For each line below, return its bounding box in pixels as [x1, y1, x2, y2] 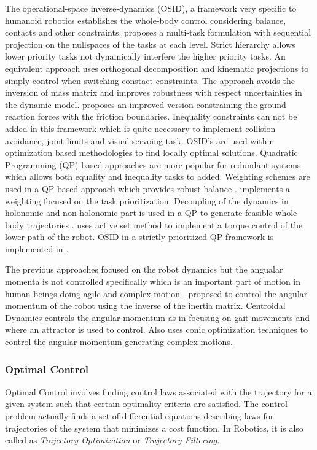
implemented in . [5, 242, 69, 255]
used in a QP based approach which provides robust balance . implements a [5, 182, 290, 195]
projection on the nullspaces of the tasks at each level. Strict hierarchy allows [5, 37, 295, 50]
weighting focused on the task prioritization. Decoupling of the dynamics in [5, 194, 289, 207]
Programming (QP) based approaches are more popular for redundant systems [5, 158, 301, 171]
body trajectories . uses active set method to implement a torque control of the [5, 218, 303, 231]
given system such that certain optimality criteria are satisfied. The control [5, 397, 288, 410]
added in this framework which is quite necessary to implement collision [5, 122, 276, 134]
